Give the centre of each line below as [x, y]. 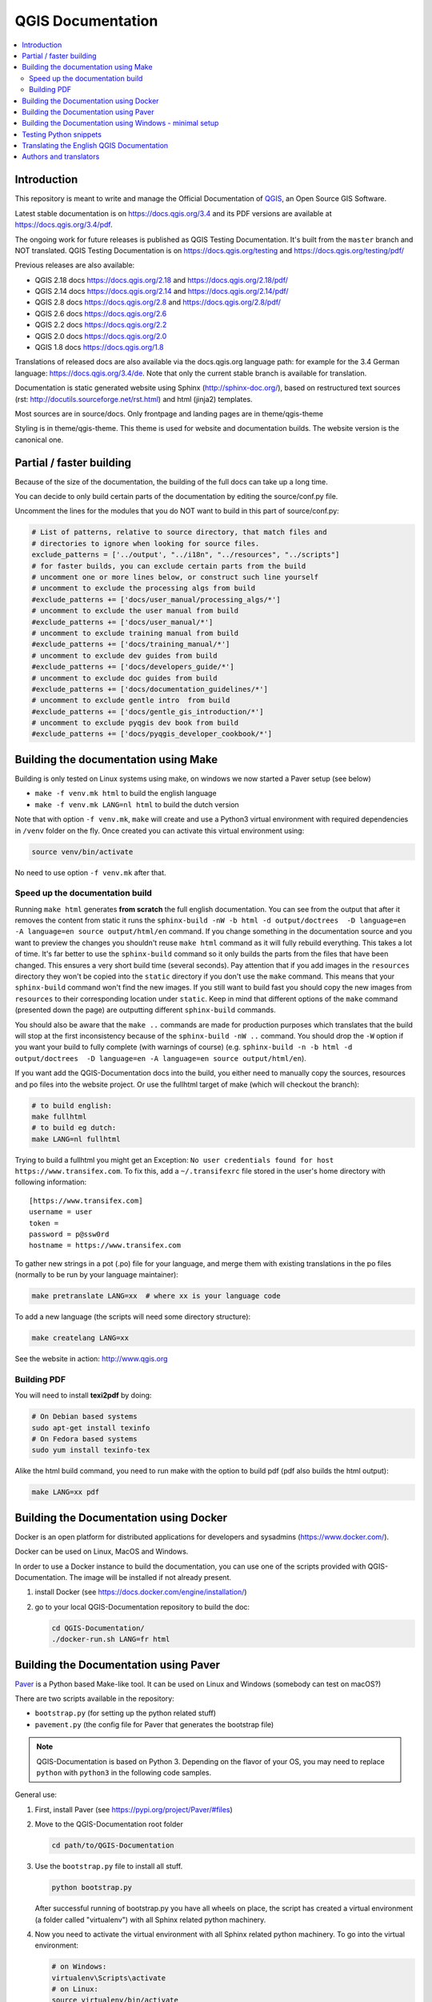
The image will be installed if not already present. [150, 1578]
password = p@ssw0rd [69, 1234]
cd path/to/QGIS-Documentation [113, 1845]
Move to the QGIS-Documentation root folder [109, 1824]
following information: [51, 1182]
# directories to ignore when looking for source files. [146, 543]
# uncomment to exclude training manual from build [135, 633]
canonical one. [39, 440]
